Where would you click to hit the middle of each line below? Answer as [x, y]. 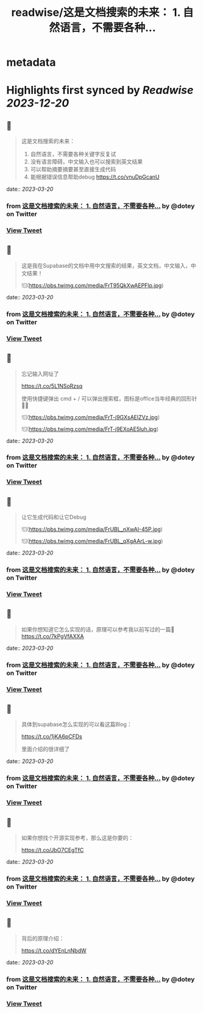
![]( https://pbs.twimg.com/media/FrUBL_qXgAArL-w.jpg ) [92, 541]
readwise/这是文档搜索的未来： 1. [96, 12]
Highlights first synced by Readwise [100, 91]
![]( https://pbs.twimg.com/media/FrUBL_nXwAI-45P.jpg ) [92, 529]
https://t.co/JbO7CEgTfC [52, 850]
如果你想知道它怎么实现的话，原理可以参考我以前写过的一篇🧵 [98, 629]
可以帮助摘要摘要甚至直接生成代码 [73, 169]
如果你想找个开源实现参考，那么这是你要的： [77, 838]
